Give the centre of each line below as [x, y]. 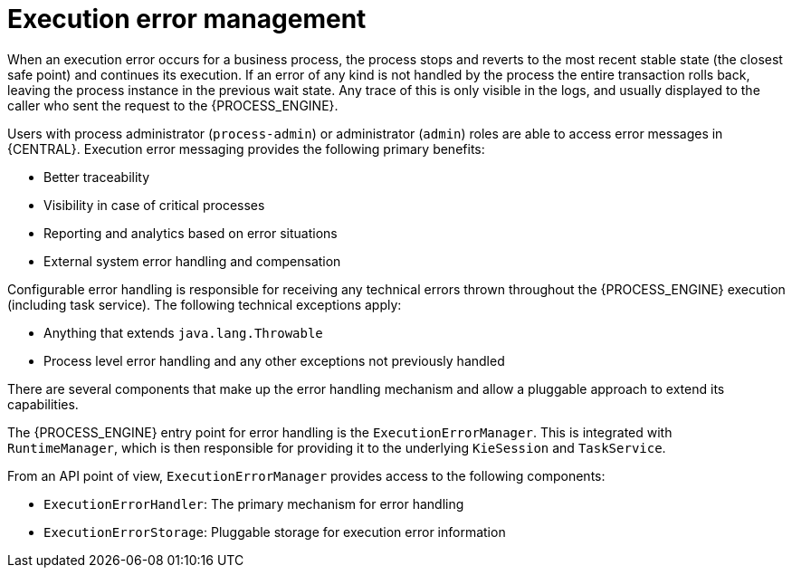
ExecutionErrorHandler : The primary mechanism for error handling [254, 503]
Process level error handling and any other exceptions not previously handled [274, 360]
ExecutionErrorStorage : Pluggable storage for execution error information [275, 532]
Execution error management [187, 19]
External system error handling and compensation [192, 261]
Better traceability [97, 177]
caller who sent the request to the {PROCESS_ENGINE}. [173, 105]
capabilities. [43, 404]
